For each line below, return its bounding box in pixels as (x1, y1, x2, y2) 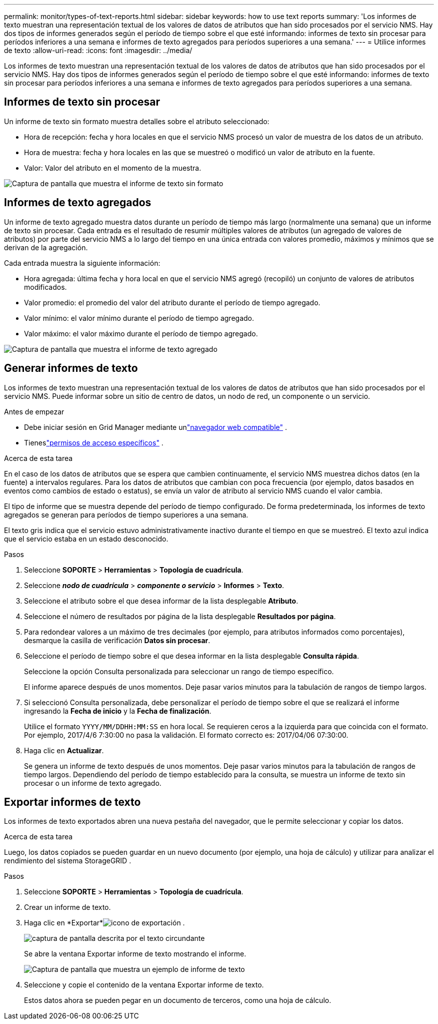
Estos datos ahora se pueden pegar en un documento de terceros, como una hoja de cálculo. (24, 996, 331, 1005)
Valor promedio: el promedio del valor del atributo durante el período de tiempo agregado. (24, 298, 320, 307)
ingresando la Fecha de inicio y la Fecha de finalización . (24, 706, 211, 715)
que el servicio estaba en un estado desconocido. (4, 534, 168, 543)
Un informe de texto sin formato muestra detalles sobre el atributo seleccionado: (4, 117, 269, 126)
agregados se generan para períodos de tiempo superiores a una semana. (4, 510, 248, 519)
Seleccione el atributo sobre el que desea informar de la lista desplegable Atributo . (24, 596, 298, 605)
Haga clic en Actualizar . (24, 746, 104, 755)
